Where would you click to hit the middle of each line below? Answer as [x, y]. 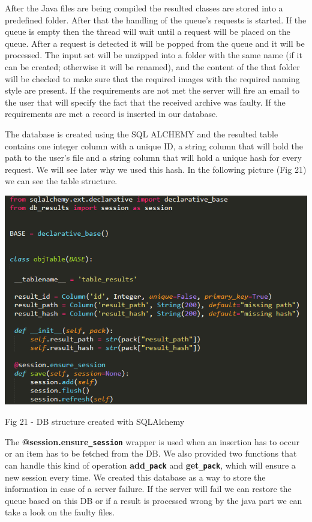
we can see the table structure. [61, 181]
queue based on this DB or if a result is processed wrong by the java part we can [154, 500]
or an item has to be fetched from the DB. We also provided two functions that [151, 453]
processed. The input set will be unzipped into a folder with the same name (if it [154, 55]
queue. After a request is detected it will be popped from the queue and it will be [155, 43]
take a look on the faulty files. [60, 512]
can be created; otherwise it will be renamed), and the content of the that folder [152, 66]
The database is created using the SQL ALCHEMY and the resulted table [142, 133]
